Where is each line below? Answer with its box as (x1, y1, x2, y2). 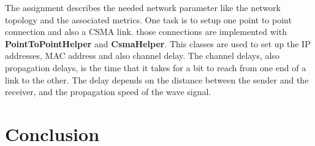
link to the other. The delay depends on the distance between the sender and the (5, 73, 309, 86)
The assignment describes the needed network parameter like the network (5, 1, 281, 13)
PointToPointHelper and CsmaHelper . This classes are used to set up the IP (5, 37, 311, 50)
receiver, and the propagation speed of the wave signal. (5, 85, 211, 98)
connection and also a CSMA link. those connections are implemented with (5, 25, 287, 38)
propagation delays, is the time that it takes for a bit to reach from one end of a (5, 61, 306, 74)
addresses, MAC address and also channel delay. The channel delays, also (5, 49, 279, 62)
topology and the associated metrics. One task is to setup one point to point (5, 13, 292, 26)
